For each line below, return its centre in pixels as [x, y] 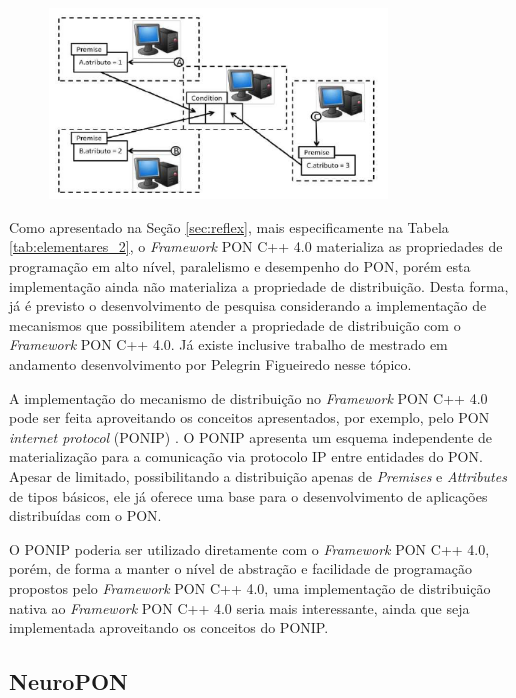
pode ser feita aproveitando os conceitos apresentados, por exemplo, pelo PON [249, 417]
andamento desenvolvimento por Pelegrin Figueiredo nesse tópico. [210, 364]
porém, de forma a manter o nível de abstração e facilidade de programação [241, 568]
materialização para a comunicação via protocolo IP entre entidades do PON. [246, 456]
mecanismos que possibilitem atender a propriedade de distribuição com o [235, 324]
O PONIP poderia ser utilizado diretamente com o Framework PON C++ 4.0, [249, 548]
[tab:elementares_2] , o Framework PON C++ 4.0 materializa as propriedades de [256, 246]
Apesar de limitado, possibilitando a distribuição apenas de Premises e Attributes [258, 475]
